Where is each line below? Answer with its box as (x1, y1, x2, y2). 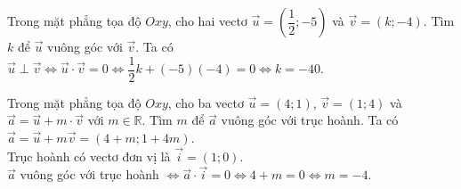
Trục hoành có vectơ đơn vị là (7, 146, 171, 165)
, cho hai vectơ (167, 12, 247, 29)
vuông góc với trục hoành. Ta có (221, 111, 399, 129)
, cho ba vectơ (167, 93, 244, 111)
